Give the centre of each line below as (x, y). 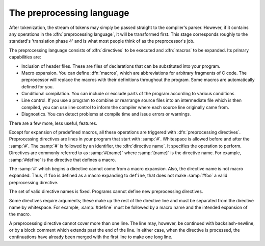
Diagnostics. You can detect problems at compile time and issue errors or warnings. (106, 114)
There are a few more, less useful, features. (53, 123)
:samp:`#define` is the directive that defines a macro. (63, 160)
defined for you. (38, 86)
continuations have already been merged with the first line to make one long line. (91, 237)
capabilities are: (25, 57)
